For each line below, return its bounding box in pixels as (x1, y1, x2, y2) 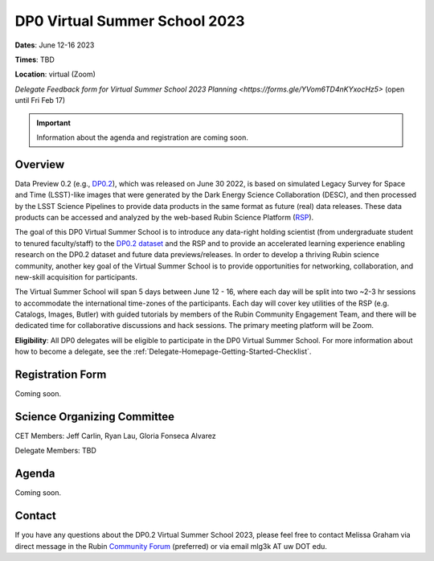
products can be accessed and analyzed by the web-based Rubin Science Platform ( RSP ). (14, 212, 314, 222)
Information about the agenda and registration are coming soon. (36, 133, 249, 142)
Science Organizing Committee (14, 410, 175, 424)
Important (36, 117, 72, 128)
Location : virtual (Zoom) (14, 69, 96, 80)
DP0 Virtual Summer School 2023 (14, 12, 245, 30)
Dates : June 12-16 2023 (14, 40, 95, 50)
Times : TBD (14, 55, 55, 64)
